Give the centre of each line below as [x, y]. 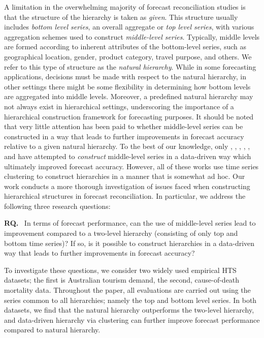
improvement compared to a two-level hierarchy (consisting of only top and [121, 233]
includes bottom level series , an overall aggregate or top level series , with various [129, 27]
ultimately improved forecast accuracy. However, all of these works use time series [131, 166]
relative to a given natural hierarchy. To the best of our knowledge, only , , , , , [127, 146]
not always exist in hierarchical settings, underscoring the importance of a [119, 106]
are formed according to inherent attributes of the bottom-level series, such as [125, 47]
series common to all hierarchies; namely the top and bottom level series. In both [130, 300]
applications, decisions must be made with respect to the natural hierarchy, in [125, 76]
